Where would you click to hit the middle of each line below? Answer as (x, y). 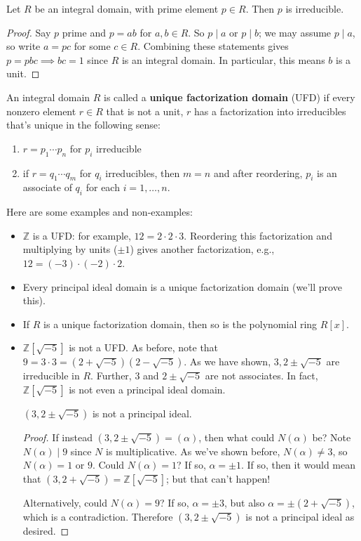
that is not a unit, (145, 111)
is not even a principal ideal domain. (147, 389)
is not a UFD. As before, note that (144, 347)
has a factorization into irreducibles (270, 111)
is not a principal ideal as (300, 517)
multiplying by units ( (70, 249)
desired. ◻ (46, 531)
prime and (84, 32)
